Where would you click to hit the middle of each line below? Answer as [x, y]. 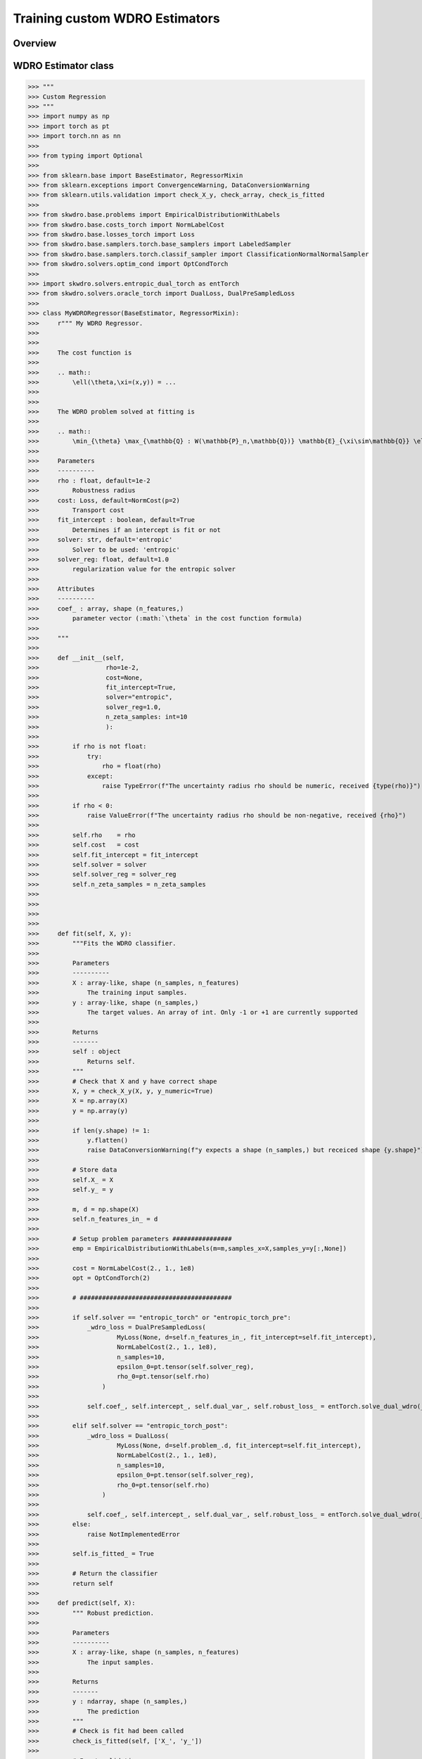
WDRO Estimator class [63, 66]
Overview [35, 43]
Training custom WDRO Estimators [117, 18]
